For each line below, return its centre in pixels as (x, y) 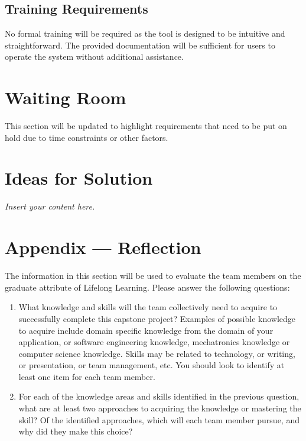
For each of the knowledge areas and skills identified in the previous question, (159, 396)
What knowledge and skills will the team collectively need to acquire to (148, 307)
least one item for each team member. (87, 376)
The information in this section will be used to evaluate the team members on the (153, 276)
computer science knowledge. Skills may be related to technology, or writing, (157, 353)
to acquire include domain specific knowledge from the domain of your (146, 330)
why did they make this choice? (76, 431)
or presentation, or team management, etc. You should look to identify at (152, 365)
